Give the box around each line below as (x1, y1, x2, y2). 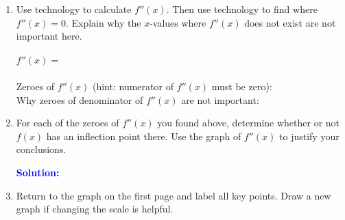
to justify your (279, 128, 340, 143)
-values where (150, 15, 206, 29)
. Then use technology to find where (166, 2, 318, 16)
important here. (16, 29, 82, 43)
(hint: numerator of (92, 79, 174, 93)
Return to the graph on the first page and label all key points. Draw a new (16, 188, 331, 202)
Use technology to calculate (16, 2, 132, 16)
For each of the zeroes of (16, 115, 119, 130)
